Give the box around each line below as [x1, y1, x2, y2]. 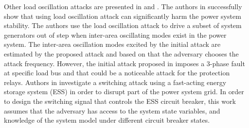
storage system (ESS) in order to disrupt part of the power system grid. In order [4, 86, 244, 97]
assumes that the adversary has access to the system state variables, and [4, 105, 220, 115]
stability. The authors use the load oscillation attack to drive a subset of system [4, 20, 242, 30]
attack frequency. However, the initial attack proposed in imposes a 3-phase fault [4, 58, 245, 68]
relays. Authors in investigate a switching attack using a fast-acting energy [4, 77, 227, 87]
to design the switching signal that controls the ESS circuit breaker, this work [4, 96, 236, 106]
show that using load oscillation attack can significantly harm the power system [4, 11, 241, 21]
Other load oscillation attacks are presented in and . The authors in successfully [4, 1, 242, 11]
